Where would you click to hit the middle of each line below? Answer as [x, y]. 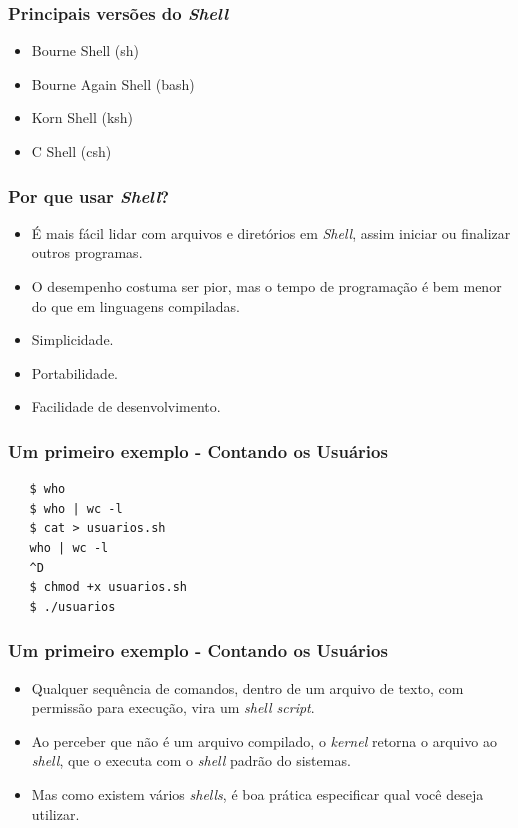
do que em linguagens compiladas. [136, 305]
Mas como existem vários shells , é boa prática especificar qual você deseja [257, 793]
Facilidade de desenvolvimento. [126, 406]
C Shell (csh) [71, 151]
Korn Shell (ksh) [82, 117]
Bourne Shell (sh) [85, 50]
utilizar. [55, 813]
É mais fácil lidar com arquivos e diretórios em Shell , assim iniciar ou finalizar [271, 232]
